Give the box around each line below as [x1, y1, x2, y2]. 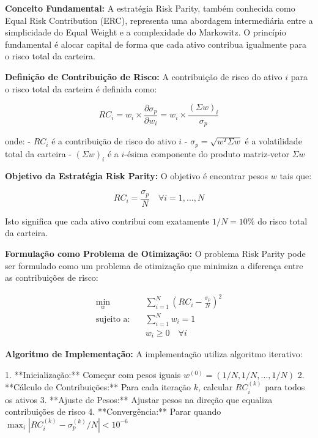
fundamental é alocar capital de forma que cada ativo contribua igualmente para [5, 37, 306, 50]
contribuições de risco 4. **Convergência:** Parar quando [5, 405, 221, 418]
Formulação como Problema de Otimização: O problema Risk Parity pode [5, 247, 306, 259]
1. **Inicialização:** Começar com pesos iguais [5, 368, 181, 380]
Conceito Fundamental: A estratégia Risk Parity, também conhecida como [5, 2, 295, 14]
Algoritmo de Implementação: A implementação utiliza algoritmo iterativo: [5, 347, 303, 360]
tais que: [279, 169, 312, 182]
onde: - [5, 135, 31, 147]
